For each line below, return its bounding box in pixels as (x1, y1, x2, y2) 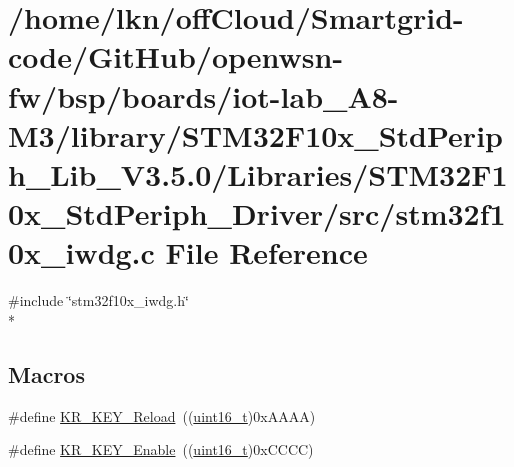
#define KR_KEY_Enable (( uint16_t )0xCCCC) (8, 439, 314, 460)
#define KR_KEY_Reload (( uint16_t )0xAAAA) (8, 405, 316, 426)
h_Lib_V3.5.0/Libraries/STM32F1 (8, 153, 508, 194)
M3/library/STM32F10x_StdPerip (8, 114, 503, 155)
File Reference (165, 232, 368, 273)
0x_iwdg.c (8, 232, 155, 273)
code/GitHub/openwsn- (8, 36, 344, 77)
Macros (8, 358, 85, 389)
